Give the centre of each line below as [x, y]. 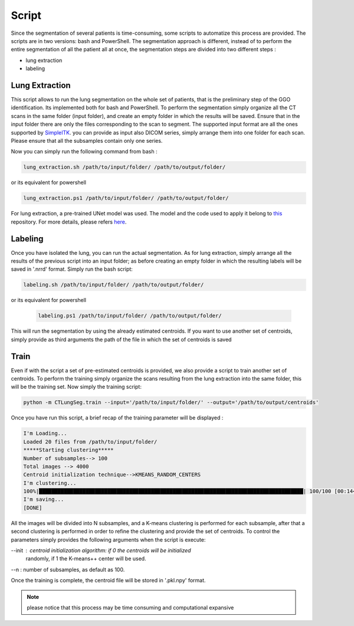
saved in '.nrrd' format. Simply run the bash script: [72, 269]
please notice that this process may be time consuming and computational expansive [130, 607]
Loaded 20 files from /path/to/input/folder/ [90, 442]
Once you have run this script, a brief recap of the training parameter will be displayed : [117, 418]
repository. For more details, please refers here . [69, 222]
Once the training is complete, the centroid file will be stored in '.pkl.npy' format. [108, 581]
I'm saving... [44, 499]
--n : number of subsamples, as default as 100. [68, 569]
